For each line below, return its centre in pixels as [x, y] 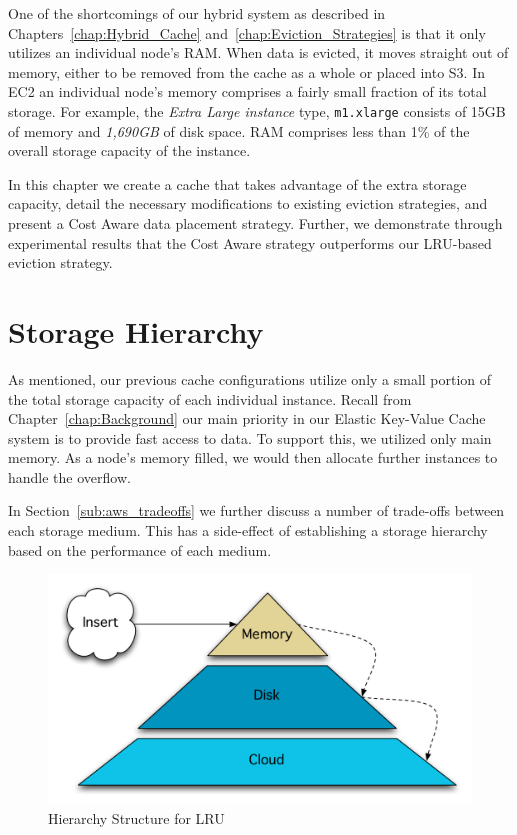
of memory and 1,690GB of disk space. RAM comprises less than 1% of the [239, 130]
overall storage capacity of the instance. [129, 150]
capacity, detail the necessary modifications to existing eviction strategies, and [248, 203]
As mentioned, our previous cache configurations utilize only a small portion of [250, 378]
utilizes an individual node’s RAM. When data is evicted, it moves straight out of [258, 52]
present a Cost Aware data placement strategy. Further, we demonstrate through [255, 223]
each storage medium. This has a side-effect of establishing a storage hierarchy [248, 530]
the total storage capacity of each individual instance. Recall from [210, 398]
